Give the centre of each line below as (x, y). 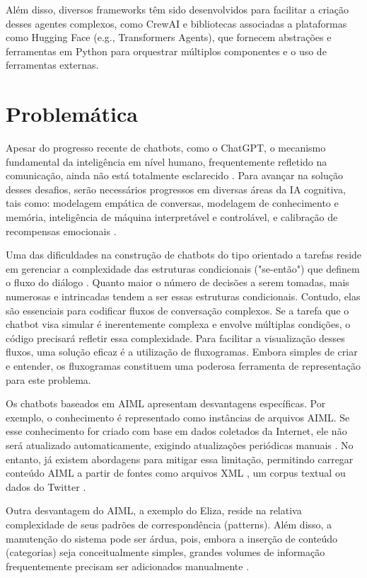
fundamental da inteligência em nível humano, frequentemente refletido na (167, 161)
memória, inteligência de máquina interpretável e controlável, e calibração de (172, 217)
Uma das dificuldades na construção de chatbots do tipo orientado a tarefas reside (184, 255)
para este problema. (48, 379)
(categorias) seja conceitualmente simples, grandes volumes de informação (165, 552)
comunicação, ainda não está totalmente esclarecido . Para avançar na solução (174, 175)
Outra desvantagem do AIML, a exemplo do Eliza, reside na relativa (154, 510)
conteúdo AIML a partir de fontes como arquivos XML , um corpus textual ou (176, 473)
